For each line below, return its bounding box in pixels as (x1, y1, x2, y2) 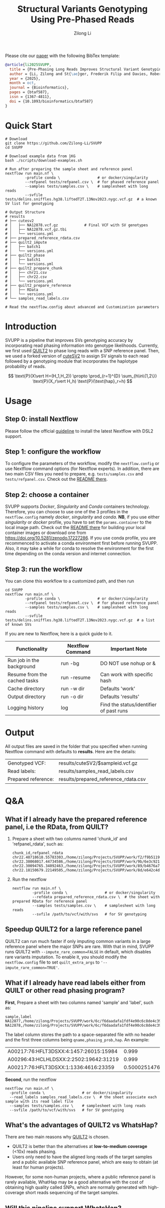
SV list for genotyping (5, 201, 54, 206)
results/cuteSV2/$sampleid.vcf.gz (58, 760, 137, 767)
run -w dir (60, 685, 85, 692)
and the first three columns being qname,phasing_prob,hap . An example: (5, 1037, 150, 1042)
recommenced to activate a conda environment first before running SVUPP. (5, 540, 158, 546)
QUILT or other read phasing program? (5, 986, 125, 995)
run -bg (60, 660, 80, 667)
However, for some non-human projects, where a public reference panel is (5, 1174, 156, 1180)
